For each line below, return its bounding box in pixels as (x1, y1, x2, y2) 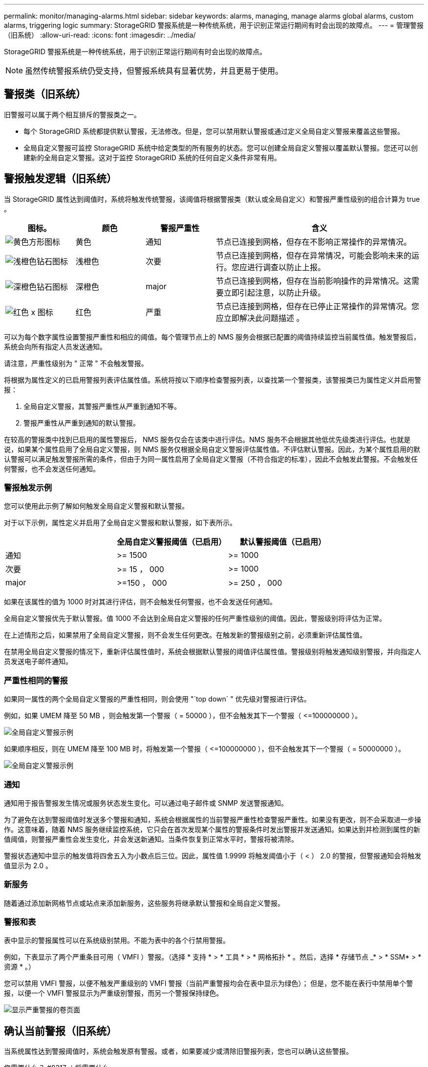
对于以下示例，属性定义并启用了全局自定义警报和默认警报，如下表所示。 (4, 518, 236, 527)
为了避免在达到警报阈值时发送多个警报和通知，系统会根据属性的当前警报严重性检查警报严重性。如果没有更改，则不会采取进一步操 (4, 815, 421, 824)
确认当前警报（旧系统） (4, 1024, 117, 1037)
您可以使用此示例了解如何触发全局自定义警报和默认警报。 (4, 502, 189, 511)
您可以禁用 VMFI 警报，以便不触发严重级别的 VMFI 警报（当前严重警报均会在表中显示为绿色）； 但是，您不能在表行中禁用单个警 (4, 979, 413, 988)
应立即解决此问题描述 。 (215, 313, 304, 323)
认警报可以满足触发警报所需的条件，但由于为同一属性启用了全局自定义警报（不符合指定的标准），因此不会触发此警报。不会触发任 (4, 454, 418, 463)
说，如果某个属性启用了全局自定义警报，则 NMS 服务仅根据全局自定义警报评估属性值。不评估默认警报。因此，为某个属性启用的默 (4, 445, 421, 453)
